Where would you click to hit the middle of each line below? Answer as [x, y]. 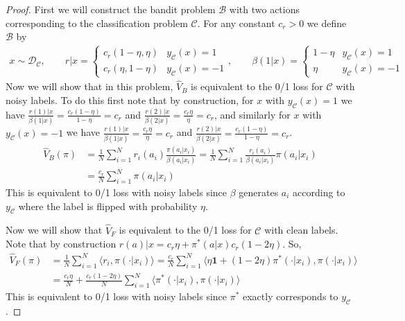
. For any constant [236, 23]
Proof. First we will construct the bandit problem [111, 9]
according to [319, 192]
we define [327, 23]
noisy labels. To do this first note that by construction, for [130, 99]
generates [259, 192]
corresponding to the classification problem [97, 23]
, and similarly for [252, 114]
